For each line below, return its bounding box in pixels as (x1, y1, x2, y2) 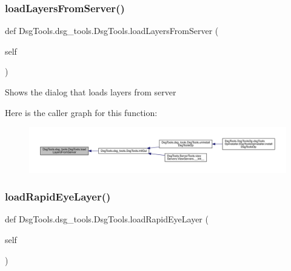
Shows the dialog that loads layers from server (5, 86, 176, 98)
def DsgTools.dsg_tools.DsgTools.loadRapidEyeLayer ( (5, 213, 209, 225)
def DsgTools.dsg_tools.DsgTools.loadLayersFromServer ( (5, 24, 219, 37)
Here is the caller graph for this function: (5, 106, 158, 118)
